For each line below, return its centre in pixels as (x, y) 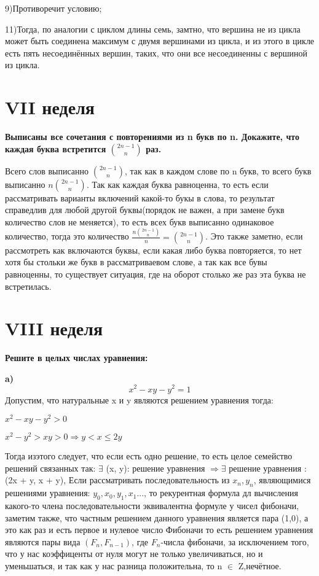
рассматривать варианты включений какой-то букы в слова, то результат (140, 197)
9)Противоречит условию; (53, 8)
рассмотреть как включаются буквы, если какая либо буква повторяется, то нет (153, 250)
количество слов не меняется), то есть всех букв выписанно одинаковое (140, 221)
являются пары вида (43, 541)
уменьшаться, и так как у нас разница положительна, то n (114, 566)
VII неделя (50, 107)
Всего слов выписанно (47, 170)
